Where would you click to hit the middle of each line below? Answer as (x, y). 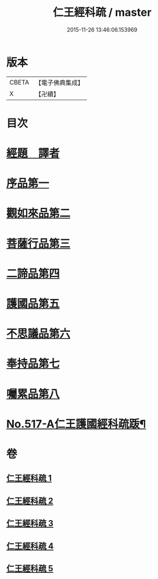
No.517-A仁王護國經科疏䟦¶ (76, 424)
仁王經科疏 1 (29, 478)
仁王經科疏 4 (30, 546)
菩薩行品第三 (39, 243)
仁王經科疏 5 (30, 568)
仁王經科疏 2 (30, 501)
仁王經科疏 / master (102, 12)
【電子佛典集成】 (59, 83)
